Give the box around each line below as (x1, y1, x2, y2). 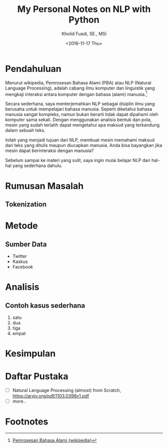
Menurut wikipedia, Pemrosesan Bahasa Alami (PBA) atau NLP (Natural (5, 79, 151, 85)
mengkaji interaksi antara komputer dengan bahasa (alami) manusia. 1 (5, 90, 147, 97)
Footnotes (5, 416, 48, 427)
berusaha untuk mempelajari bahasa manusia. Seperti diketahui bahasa (5, 106, 152, 112)
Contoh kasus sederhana (5, 301, 85, 309)
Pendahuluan (5, 63, 61, 74)
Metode (5, 220, 38, 231)
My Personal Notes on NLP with (17, 3, 151, 15)
